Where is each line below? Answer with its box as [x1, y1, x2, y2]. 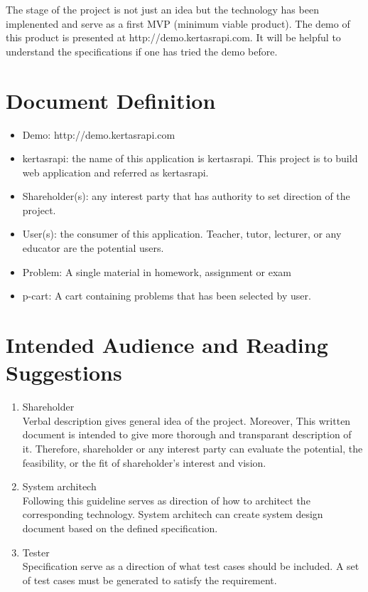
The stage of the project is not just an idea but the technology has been [6, 2, 319, 16]
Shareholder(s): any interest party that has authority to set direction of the [22, 189, 350, 203]
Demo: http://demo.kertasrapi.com [22, 127, 175, 142]
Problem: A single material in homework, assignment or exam [22, 264, 291, 279]
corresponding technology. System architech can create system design [22, 507, 323, 522]
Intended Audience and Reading [6, 330, 328, 359]
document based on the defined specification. [22, 520, 218, 535]
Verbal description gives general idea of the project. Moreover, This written [22, 413, 351, 428]
